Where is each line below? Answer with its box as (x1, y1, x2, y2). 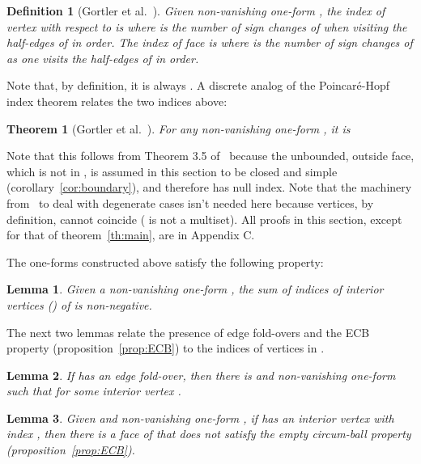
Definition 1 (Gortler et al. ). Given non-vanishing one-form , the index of (6, 2, 385, 19)
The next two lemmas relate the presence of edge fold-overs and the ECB (6, 323, 370, 340)
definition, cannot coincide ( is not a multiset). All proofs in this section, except (6, 210, 402, 227)
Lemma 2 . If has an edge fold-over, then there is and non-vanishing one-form (6, 366, 396, 383)
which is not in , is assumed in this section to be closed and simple (6, 162, 338, 179)
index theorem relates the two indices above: (6, 92, 228, 109)
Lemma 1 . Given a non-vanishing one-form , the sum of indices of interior (6, 281, 384, 297)
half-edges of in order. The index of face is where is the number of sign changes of (6, 34, 413, 51)
